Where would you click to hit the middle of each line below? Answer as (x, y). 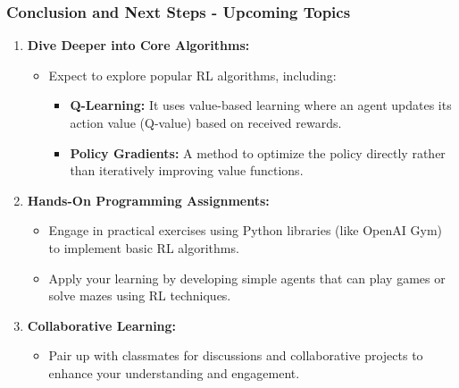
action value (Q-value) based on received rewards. (206, 122)
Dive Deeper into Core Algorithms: (138, 45)
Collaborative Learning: (102, 325)
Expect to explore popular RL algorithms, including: (192, 75)
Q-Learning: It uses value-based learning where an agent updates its (261, 105)
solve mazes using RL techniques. (140, 295)
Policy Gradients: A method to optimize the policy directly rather (258, 152)
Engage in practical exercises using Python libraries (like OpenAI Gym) (246, 230)
